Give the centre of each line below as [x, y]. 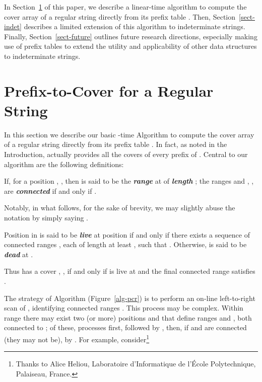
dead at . [19, 254]
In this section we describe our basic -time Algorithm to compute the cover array [129, 134]
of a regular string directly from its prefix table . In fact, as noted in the [116, 144]
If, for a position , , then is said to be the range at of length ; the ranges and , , [129, 181]
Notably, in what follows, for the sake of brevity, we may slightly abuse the [120, 208]
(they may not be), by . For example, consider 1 [77, 338]
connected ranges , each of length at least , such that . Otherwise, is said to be [125, 244]
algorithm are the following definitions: [64, 164]
